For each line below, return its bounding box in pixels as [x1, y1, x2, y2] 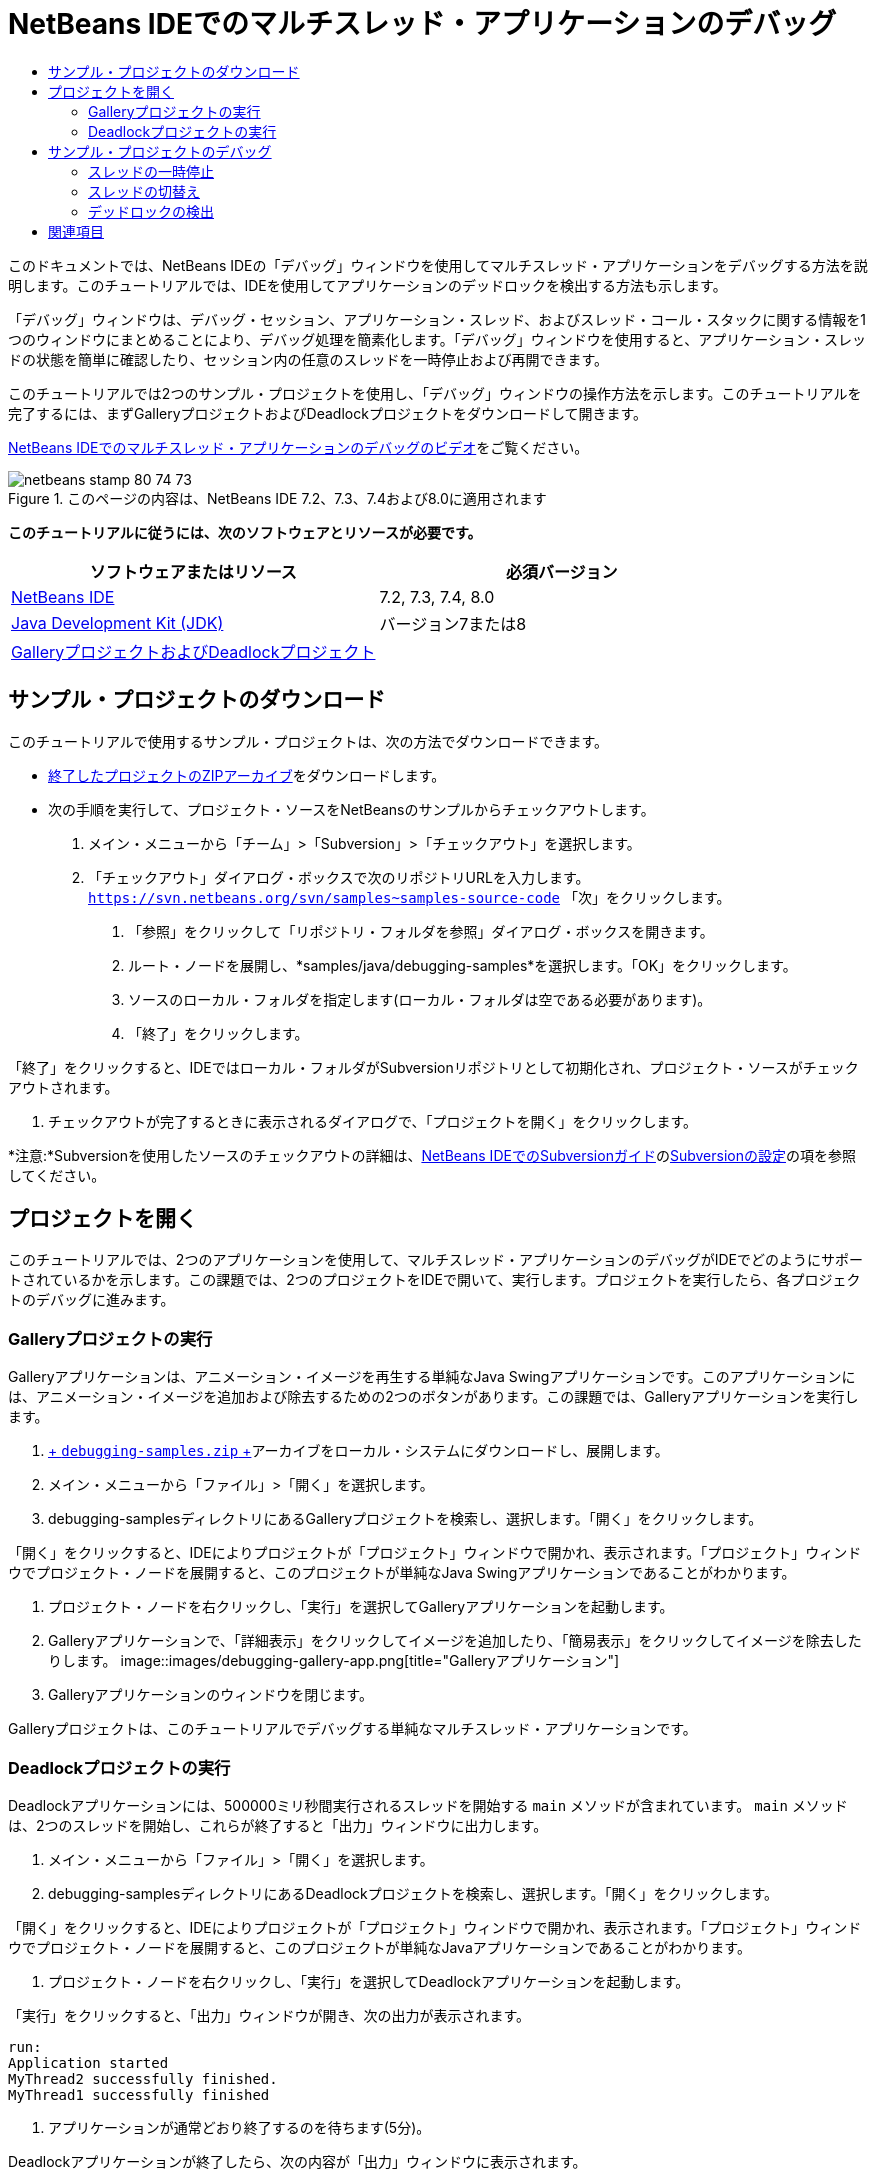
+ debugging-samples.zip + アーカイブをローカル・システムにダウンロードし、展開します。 [48, 1442, 669, 1460]
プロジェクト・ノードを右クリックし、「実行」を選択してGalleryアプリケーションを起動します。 [48, 1598, 674, 1616]
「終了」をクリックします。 [128, 1024, 309, 1042]
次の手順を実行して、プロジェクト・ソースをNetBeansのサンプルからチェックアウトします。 [48, 800, 655, 818]
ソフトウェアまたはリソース [89, 561, 297, 582]
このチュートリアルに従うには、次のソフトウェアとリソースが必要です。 [8, 523, 482, 541]
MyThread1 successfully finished [8, 2086, 270, 2103]
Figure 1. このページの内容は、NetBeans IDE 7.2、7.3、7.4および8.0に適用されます [8, 489, 547, 507]
